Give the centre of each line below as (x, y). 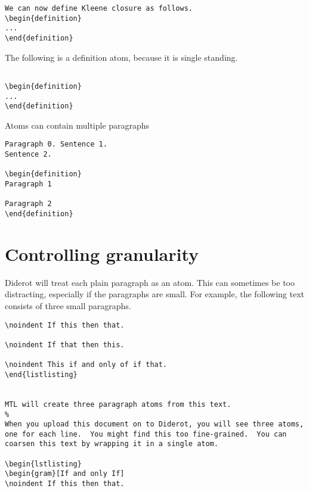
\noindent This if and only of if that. (86, 365)
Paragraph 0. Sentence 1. (56, 144)
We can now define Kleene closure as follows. (99, 8)
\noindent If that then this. (65, 345)
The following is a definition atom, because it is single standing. (121, 57)
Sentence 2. (28, 155)
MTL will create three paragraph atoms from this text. (118, 404)
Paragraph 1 (28, 184)
